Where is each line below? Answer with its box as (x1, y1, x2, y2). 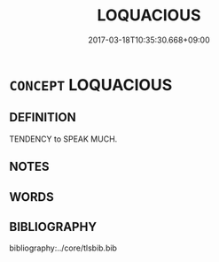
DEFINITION (9, 110, 77, 125)
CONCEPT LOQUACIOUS (9, 74, 173, 95)
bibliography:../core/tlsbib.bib (9, 243, 118, 253)
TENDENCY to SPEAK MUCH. (9, 134, 118, 144)
